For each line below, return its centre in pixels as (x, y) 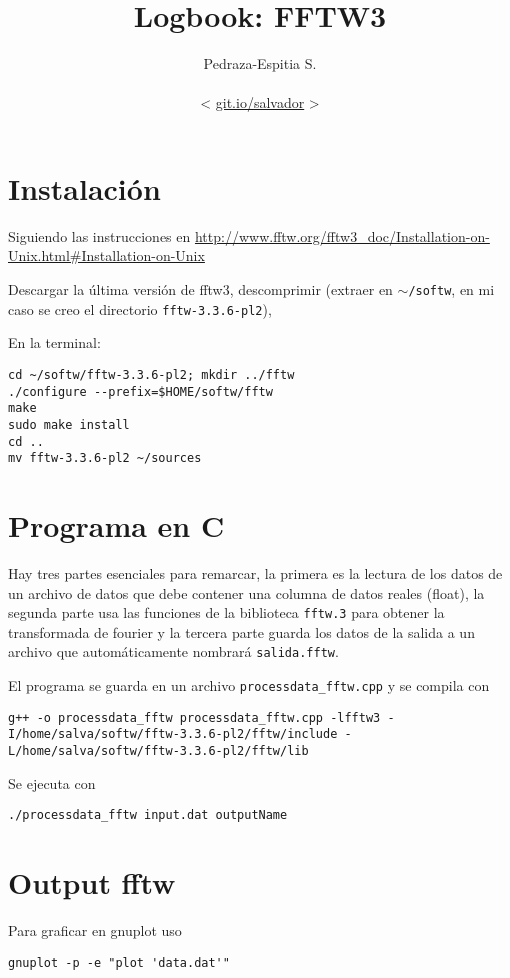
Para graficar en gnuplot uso (95, 930)
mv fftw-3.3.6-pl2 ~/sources (105, 458)
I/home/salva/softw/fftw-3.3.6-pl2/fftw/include (173, 734)
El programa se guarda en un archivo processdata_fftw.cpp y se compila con (249, 685)
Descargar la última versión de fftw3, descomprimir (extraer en (200, 289)
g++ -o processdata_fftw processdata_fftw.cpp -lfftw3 (194, 717)
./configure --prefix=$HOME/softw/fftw (140, 391)
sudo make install (69, 424)
